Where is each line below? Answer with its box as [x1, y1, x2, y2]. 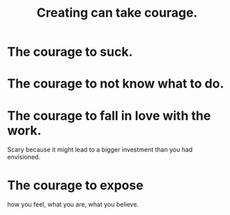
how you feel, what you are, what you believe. [7, 200, 139, 209]
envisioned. [7, 153, 40, 161]
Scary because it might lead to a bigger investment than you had [7, 145, 193, 154]
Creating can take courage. [36, 5, 198, 21]
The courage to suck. [7, 44, 133, 60]
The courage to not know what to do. [7, 76, 224, 92]
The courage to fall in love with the [7, 108, 211, 123]
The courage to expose [7, 177, 144, 193]
